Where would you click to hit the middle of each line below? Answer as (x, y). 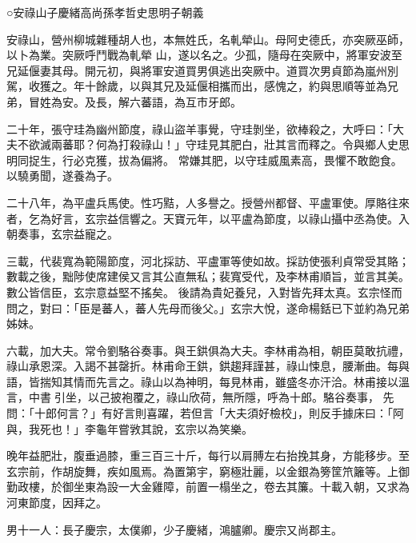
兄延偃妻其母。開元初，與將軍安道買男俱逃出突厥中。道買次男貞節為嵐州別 (202, 70)
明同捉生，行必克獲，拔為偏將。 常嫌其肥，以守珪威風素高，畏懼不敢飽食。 (204, 160)
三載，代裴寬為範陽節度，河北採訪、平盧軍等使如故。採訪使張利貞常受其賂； (208, 260)
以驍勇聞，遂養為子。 (62, 176)
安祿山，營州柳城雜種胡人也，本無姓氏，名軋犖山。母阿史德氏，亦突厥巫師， (208, 39)
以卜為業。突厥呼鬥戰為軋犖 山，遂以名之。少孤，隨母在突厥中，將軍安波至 (204, 55)
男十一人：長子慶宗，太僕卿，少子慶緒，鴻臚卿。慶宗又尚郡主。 (174, 529)
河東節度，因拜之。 (57, 503)
